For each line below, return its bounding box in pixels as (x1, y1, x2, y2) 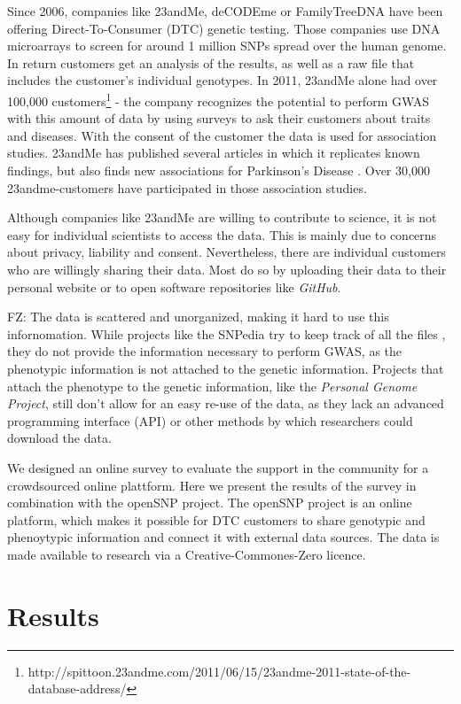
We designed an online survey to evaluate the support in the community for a (7, 458, 429, 476)
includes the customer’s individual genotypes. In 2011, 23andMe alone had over (7, 71, 438, 89)
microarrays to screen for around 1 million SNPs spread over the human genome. (7, 36, 447, 55)
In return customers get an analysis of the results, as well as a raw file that (7, 53, 415, 72)
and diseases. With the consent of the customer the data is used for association (7, 126, 437, 144)
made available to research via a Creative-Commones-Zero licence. (7, 545, 366, 563)
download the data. (7, 429, 112, 447)
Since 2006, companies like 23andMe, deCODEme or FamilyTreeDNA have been (7, 2, 443, 19)
